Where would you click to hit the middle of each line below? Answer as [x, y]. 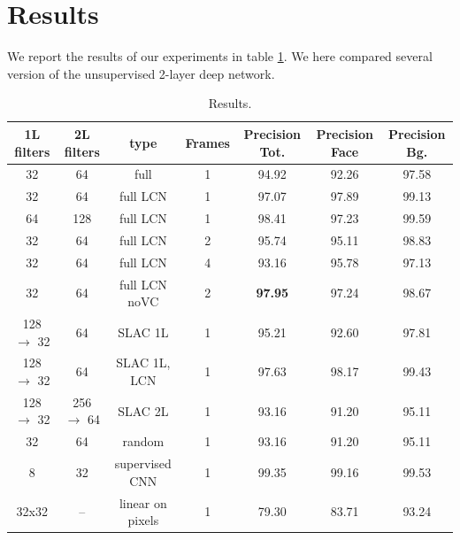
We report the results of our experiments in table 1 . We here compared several [220, 56]
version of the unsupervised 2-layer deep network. [141, 73]
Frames [207, 142]
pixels [143, 520]
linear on [143, 502]
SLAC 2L [143, 410]
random [143, 441]
